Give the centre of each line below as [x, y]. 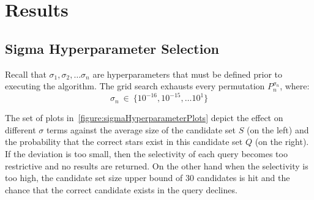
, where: [295, 86]
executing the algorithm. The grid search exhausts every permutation [135, 86]
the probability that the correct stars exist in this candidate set [124, 142]
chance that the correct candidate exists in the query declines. [121, 189]
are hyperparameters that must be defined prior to [187, 74]
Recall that [26, 74]
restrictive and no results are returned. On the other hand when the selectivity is [157, 165]
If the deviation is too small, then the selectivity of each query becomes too [146, 154]
